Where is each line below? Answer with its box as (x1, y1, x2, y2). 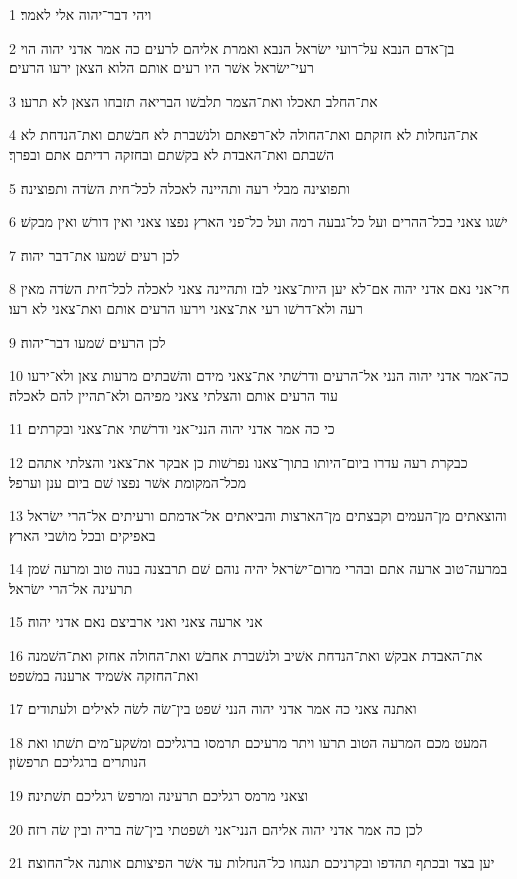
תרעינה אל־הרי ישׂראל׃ (9, 577, 133, 598)
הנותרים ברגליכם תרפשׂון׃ (9, 751, 147, 772)
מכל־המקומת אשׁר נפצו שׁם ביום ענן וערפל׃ (9, 471, 246, 492)
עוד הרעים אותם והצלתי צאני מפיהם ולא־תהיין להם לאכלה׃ (9, 384, 338, 405)
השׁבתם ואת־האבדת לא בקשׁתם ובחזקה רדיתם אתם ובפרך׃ (9, 143, 335, 164)
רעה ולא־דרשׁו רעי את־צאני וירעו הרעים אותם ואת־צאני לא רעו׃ (9, 297, 363, 318)
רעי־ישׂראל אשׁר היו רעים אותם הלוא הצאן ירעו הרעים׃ (9, 57, 314, 78)
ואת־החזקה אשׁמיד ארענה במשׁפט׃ (9, 664, 199, 685)
